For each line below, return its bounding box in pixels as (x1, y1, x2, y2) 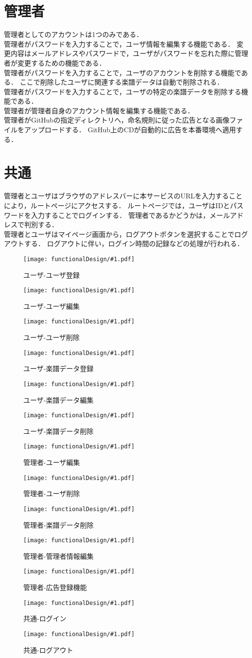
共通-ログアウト (23, 644, 73, 655)
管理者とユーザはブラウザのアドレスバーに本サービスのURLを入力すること (4, 191, 243, 201)
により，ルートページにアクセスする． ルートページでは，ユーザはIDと (4, 200, 230, 210)
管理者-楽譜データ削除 (23, 519, 94, 530)
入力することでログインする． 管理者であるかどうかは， (31, 210, 210, 220)
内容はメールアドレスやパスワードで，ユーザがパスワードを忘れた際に (10, 48, 235, 58)
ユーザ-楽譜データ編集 (23, 394, 94, 405)
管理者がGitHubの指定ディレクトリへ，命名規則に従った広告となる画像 (4, 115, 230, 125)
